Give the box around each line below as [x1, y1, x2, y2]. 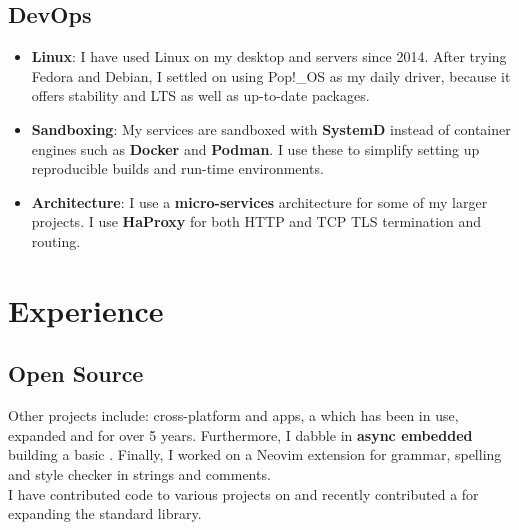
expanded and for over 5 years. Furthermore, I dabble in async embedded [8, 424, 473, 445]
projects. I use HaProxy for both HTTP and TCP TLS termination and [31, 211, 482, 232]
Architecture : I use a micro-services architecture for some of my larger [31, 191, 488, 212]
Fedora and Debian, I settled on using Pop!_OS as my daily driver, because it [31, 65, 511, 86]
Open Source [8, 358, 144, 389]
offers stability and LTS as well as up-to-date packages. [31, 85, 370, 106]
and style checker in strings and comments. [8, 463, 271, 484]
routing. [31, 230, 81, 251]
